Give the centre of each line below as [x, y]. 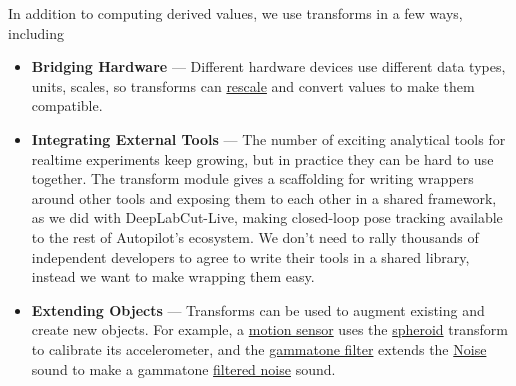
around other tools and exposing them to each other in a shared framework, [264, 197]
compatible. [67, 105]
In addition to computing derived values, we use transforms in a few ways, [235, 13]
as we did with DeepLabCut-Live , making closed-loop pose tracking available [267, 217]
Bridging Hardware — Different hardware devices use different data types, [268, 66]
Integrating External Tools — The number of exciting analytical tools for [268, 138]
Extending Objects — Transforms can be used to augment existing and [258, 309]
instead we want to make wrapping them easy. [173, 276]
